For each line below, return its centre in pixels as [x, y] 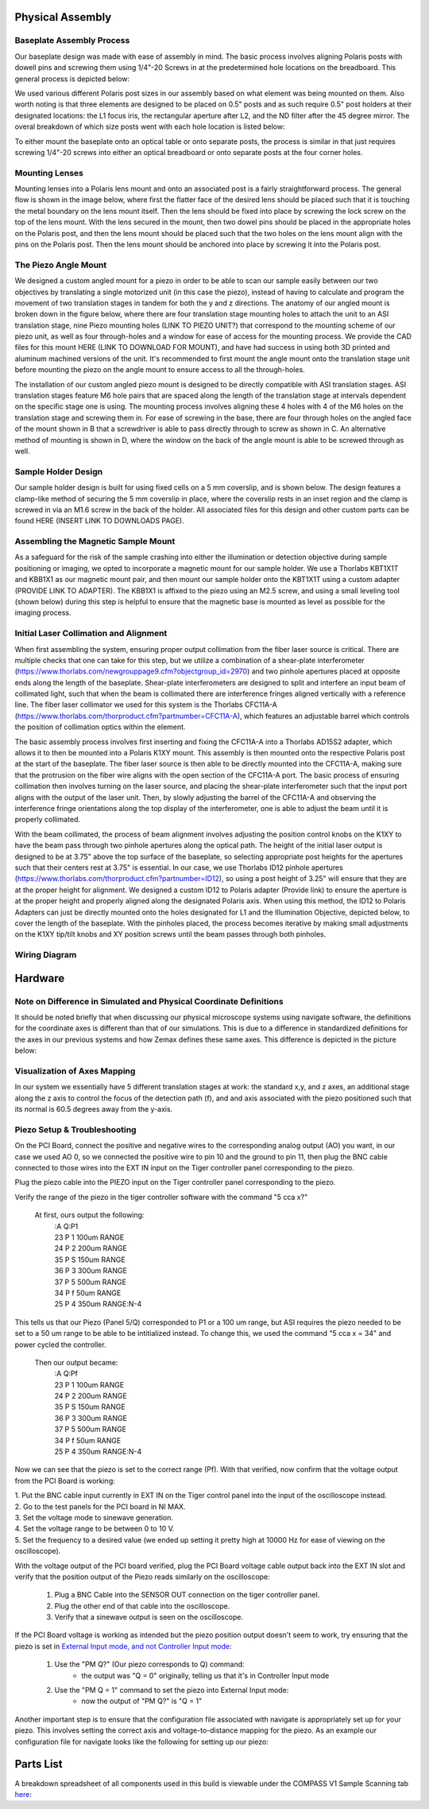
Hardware [40, 978]
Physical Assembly [63, 17]
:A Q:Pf [66, 1374]
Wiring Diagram [46, 955]
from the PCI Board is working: [65, 1481]
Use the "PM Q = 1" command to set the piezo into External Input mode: [172, 1691]
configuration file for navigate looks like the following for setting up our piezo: [142, 1741]
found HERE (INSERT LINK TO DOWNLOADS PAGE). [99, 521]
